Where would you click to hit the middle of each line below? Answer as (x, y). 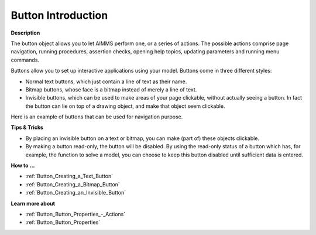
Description (25, 33)
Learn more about (33, 203)
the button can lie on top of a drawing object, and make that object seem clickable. (125, 106)
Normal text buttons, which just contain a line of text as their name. (106, 81)
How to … (23, 166)
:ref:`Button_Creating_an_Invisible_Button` (76, 193)
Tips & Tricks (27, 127)
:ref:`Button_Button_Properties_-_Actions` (75, 214)
